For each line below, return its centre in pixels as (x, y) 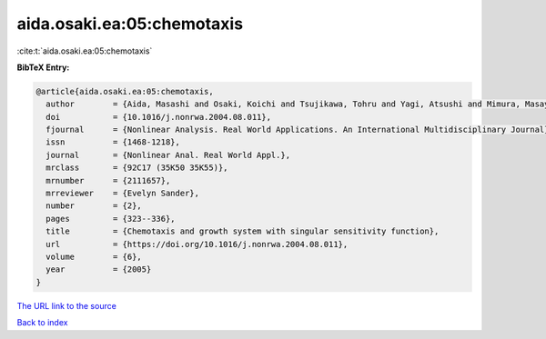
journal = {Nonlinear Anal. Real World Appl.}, (168, 155)
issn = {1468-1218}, (113, 142)
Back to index (42, 323)
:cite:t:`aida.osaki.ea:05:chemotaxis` (85, 51)
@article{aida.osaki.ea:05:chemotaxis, (125, 91)
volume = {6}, (94, 257)
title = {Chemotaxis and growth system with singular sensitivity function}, (243, 231)
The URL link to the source (67, 305)
